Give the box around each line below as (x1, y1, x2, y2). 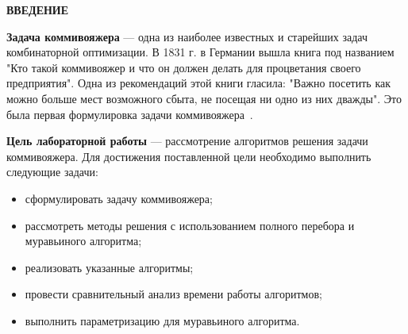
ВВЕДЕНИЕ (6, 2, 69, 17)
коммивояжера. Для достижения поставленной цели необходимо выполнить (6, 148, 371, 164)
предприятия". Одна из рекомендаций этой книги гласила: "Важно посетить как (6, 75, 391, 91)
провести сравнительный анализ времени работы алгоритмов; (25, 286, 322, 302)
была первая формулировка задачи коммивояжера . (6, 106, 253, 122)
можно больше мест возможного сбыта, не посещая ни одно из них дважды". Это (6, 90, 402, 106)
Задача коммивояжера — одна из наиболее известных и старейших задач (6, 28, 368, 44)
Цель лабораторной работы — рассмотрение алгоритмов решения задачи (6, 132, 368, 149)
